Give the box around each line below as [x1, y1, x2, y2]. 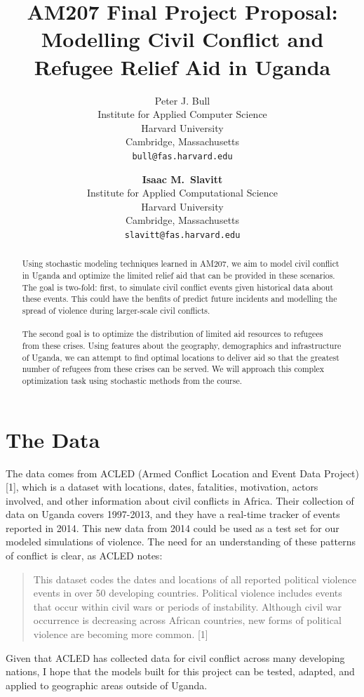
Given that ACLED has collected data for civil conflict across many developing [6, 650, 345, 665]
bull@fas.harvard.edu [132, 151, 233, 161]
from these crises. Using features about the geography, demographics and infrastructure [22, 339, 342, 351]
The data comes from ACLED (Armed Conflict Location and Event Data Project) [6, 465, 359, 480]
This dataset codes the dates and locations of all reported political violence [33, 571, 356, 586]
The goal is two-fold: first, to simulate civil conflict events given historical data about [22, 281, 334, 293]
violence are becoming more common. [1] [33, 627, 208, 642]
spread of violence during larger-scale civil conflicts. [22, 304, 210, 316]
